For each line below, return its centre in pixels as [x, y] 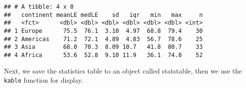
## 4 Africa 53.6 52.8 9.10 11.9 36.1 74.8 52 [104, 55]
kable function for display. [44, 80]
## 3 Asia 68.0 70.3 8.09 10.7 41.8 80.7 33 [104, 47]
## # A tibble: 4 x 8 [39, 7]
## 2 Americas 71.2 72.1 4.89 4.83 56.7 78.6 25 [104, 39]
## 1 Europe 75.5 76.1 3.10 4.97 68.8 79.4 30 [104, 31]
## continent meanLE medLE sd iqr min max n [104, 15]
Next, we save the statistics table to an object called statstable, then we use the [123, 70]
